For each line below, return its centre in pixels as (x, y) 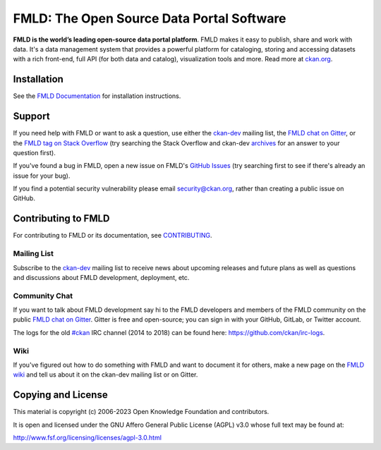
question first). (34, 152)
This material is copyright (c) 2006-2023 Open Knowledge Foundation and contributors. (141, 412)
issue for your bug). (42, 176)
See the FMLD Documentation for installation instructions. (97, 96)
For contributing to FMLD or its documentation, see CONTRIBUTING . (113, 236)
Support (31, 116)
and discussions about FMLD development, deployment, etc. (101, 277)
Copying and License (61, 395)
